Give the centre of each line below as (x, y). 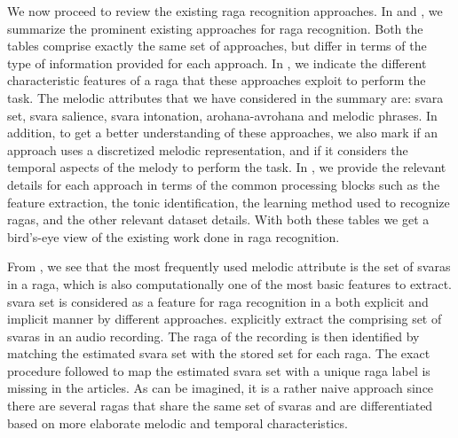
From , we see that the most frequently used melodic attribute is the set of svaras (229, 266)
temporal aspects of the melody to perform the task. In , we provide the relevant (227, 167)
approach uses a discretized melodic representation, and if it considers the (208, 149)
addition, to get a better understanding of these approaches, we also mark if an (223, 133)
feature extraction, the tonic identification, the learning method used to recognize (229, 202)
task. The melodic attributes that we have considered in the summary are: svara (225, 97)
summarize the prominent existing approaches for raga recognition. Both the (215, 28)
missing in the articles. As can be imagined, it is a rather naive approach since (221, 388)
